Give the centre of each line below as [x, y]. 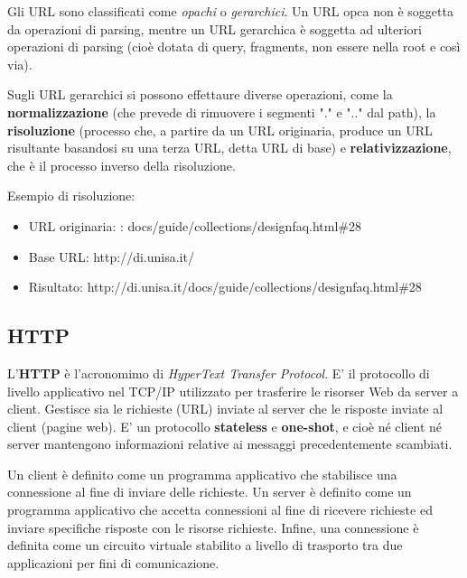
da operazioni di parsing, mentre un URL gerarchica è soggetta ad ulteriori [215, 28]
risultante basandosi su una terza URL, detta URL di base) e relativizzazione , [229, 148]
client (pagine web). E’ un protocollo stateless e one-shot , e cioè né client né [225, 426]
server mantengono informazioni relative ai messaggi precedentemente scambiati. [230, 444]
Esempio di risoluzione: [71, 196]
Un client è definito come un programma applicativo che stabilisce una [202, 474]
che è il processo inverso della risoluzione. [121, 165]
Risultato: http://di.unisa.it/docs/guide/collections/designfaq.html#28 [225, 287]
